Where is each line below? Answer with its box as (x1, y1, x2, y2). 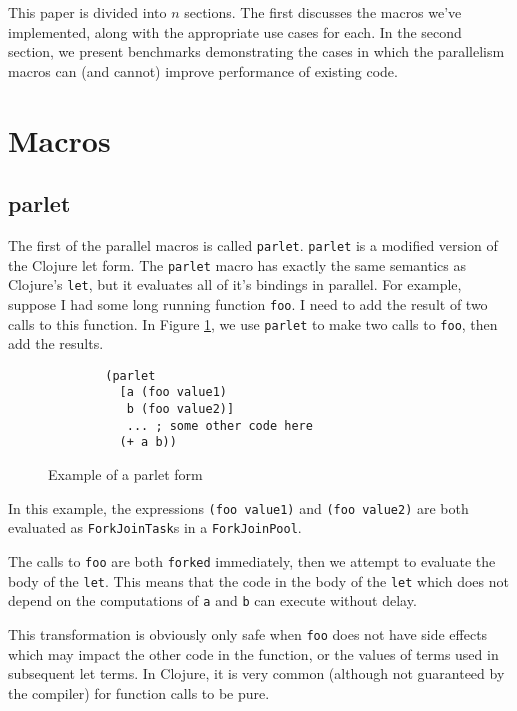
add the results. (8, 333, 104, 354)
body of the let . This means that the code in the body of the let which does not (8, 570, 509, 591)
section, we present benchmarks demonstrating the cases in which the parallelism (8, 41, 505, 62)
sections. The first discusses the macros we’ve (184, 2, 462, 22)
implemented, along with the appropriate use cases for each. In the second (8, 21, 462, 42)
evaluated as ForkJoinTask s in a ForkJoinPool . (8, 517, 302, 538)
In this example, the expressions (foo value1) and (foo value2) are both (8, 497, 469, 518)
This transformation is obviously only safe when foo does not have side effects (8, 623, 488, 644)
